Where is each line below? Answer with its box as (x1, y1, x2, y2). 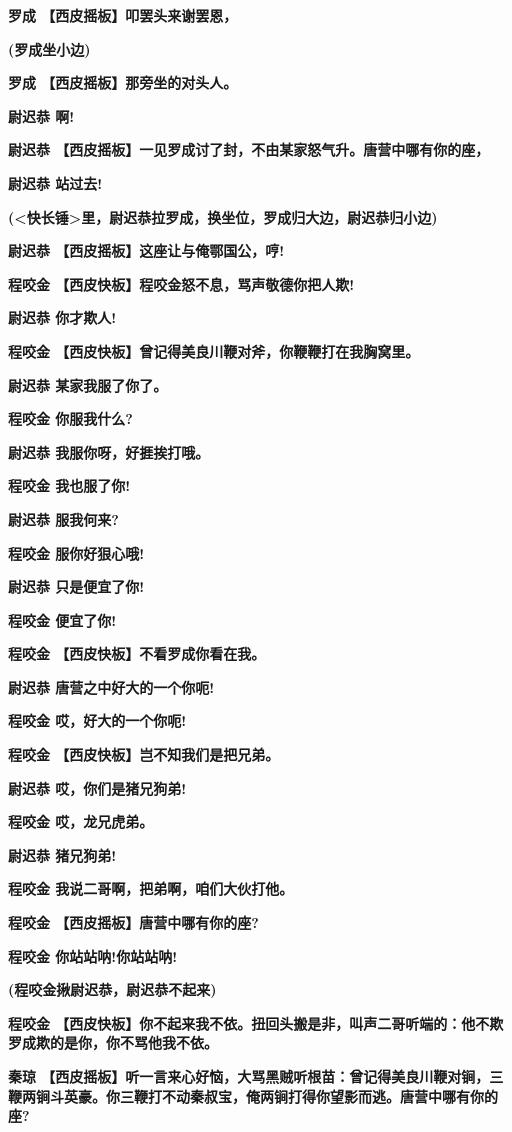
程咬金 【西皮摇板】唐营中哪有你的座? (8, 912, 259, 933)
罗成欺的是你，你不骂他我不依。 (8, 1032, 218, 1053)
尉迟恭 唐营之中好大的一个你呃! (8, 676, 215, 697)
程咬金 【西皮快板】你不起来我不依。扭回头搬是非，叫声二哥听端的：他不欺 (8, 1012, 504, 1033)
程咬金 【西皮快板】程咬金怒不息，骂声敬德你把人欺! (8, 273, 355, 294)
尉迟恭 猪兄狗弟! (8, 844, 117, 865)
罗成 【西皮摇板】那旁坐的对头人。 (8, 72, 238, 93)
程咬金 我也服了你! (8, 475, 131, 496)
